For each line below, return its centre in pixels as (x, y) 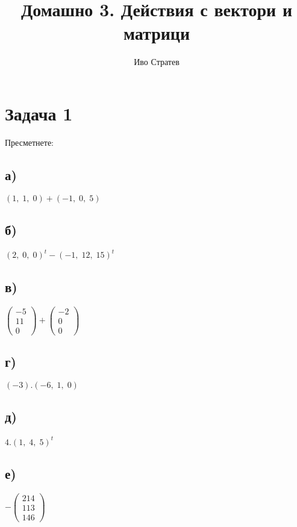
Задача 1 (39, 113)
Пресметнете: (30, 142)
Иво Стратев (157, 62)
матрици (157, 33)
